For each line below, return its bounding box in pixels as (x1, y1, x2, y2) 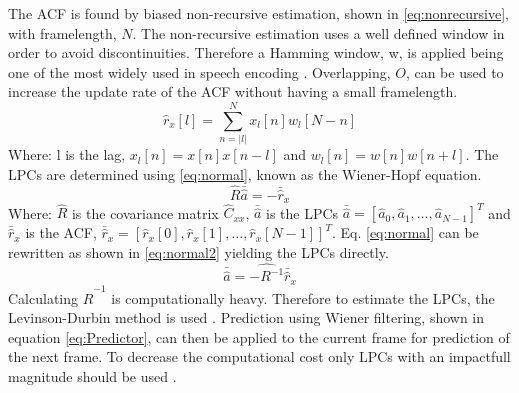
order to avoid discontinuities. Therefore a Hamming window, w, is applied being (8, 42, 504, 63)
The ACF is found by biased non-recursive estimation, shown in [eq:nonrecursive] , (8, 3, 509, 23)
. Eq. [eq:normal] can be (331, 222, 479, 243)
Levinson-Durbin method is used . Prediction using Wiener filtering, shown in (8, 307, 485, 328)
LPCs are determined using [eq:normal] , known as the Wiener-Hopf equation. (8, 163, 482, 184)
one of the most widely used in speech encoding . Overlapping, (8, 61, 391, 82)
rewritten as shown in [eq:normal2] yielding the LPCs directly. (8, 242, 389, 263)
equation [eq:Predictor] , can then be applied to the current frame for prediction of (8, 326, 510, 347)
